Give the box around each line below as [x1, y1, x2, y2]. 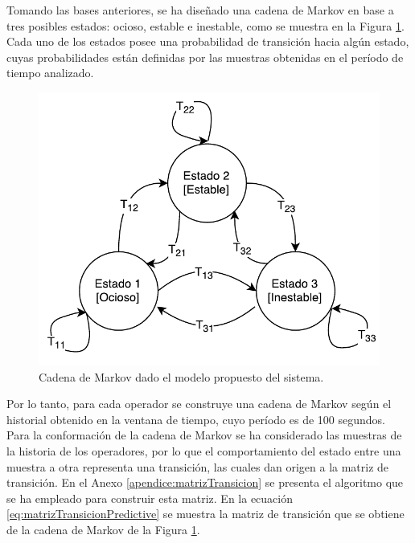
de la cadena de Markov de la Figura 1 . [6, 521, 200, 538]
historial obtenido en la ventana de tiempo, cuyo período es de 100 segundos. [6, 410, 385, 427]
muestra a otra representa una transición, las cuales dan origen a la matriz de [6, 458, 389, 475]
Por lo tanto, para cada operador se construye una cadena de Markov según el [6, 395, 392, 412]
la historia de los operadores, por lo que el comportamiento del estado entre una [6, 443, 401, 459]
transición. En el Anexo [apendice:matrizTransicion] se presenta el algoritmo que [6, 474, 404, 491]
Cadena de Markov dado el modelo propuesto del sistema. [39, 368, 324, 385]
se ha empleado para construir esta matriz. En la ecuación [6, 489, 294, 506]
